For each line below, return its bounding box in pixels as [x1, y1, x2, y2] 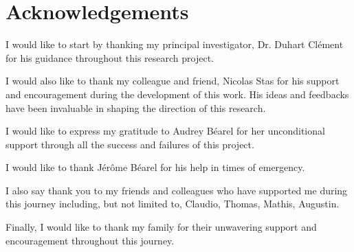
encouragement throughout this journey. [5, 233, 175, 247]
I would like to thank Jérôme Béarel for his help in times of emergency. [5, 160, 305, 174]
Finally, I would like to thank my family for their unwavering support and [5, 220, 317, 234]
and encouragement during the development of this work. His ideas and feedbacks [5, 87, 349, 101]
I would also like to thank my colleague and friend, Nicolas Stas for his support [5, 73, 340, 88]
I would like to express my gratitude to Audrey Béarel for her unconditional [5, 124, 325, 138]
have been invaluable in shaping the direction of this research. [5, 100, 266, 115]
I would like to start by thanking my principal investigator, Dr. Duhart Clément [5, 37, 344, 51]
